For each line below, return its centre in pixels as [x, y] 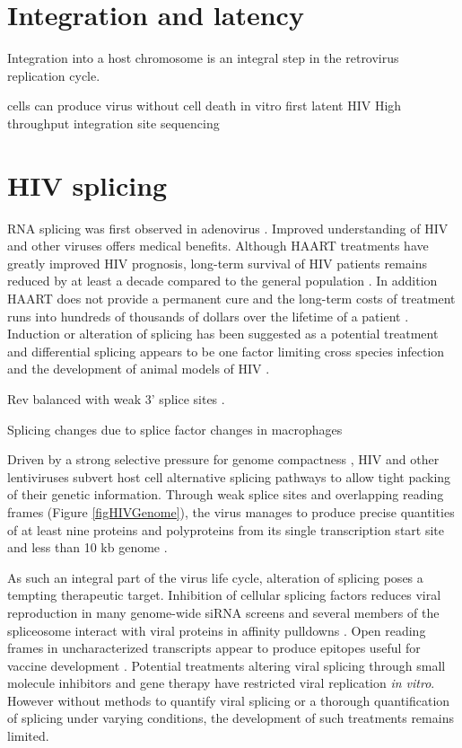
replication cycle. [54, 75]
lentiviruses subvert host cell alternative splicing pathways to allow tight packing [229, 476]
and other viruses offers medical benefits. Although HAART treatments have [218, 246]
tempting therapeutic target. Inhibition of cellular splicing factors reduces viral [224, 595]
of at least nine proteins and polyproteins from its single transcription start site [226, 529]
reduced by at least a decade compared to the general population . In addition [222, 281]
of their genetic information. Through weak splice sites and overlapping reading [226, 494]
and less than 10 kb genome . [87, 547]
